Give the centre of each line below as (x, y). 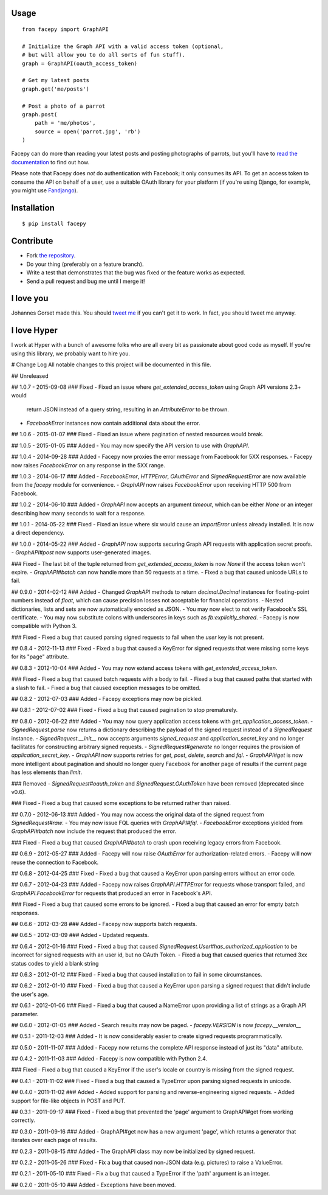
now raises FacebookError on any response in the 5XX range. (88, 465)
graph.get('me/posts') (56, 89)
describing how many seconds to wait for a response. (78, 513)
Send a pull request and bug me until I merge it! (86, 281)
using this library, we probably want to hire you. (71, 354)
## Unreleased (30, 376)
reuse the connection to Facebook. (55, 862)
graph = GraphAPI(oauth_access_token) (80, 63)
